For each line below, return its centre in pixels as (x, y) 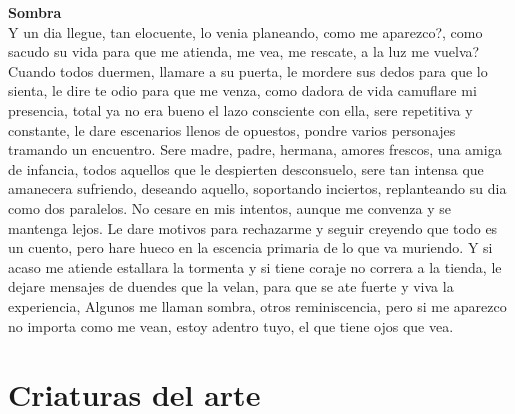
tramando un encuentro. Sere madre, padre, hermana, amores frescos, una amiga (255, 149)
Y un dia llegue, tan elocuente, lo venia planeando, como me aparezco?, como (245, 31)
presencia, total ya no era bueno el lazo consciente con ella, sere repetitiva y (240, 109)
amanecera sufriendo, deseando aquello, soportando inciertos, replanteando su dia (257, 188)
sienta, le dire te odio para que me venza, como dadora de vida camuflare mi (242, 90)
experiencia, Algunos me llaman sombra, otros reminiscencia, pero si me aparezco (257, 305)
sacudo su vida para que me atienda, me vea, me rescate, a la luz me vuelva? (244, 51)
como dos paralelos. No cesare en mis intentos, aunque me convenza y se (230, 207)
